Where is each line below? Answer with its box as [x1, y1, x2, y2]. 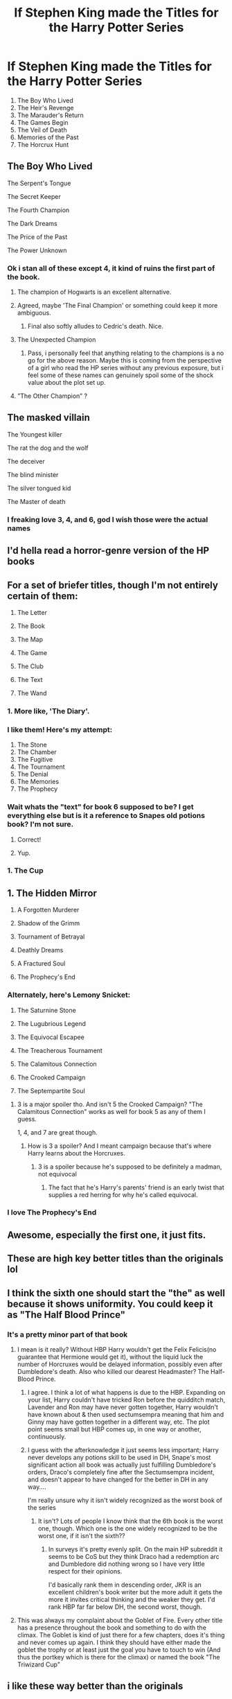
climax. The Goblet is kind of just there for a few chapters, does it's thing [17, 1630, 225, 1639]
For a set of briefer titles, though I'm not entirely [7, 579, 218, 591]
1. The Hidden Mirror [7, 887, 97, 899]
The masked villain [7, 412, 90, 424]
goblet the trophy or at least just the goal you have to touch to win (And [17, 1645, 221, 1654]
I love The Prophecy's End [7, 1208, 97, 1217]
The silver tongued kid [7, 484, 71, 492]
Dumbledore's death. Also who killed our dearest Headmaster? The [17, 1367, 209, 1375]
